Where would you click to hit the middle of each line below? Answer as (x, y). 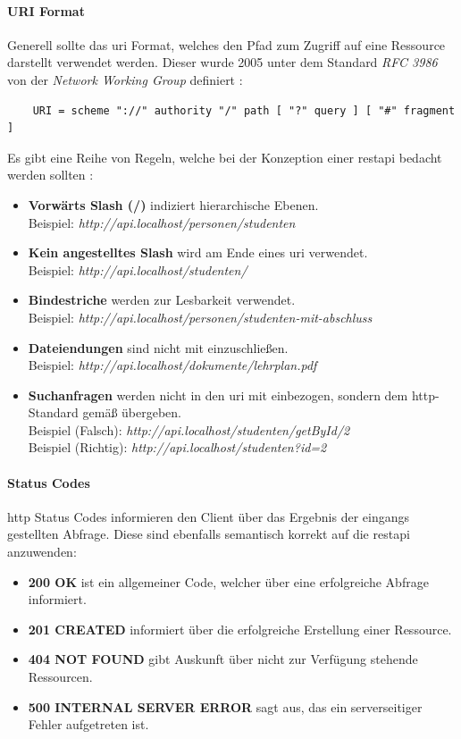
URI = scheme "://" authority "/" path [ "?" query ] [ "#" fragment (244, 110)
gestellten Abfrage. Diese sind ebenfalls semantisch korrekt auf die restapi (209, 534)
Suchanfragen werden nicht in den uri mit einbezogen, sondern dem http (231, 395)
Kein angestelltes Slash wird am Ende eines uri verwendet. (198, 252)
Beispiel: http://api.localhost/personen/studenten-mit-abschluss (200, 317)
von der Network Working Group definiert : (125, 79)
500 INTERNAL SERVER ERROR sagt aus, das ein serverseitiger (225, 706)
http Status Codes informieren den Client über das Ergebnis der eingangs (208, 516)
